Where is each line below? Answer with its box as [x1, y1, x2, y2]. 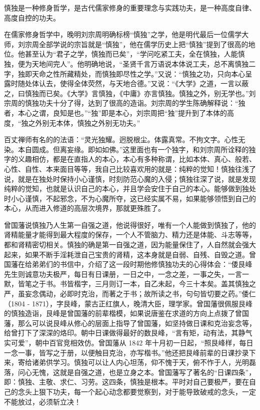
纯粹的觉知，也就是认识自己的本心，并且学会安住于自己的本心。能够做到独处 [4, 183, 256, 194]
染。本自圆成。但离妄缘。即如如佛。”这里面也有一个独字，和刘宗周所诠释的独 [4, 144, 256, 154]
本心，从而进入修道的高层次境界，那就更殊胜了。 [4, 203, 165, 213]
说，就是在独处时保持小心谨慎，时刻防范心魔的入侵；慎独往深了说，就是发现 [4, 173, 256, 184]
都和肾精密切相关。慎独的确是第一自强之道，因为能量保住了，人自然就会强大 [4, 239, 256, 250]
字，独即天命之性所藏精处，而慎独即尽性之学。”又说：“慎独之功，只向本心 [4, 68, 245, 79]
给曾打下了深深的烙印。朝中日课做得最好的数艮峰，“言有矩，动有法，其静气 [4, 327, 252, 338]
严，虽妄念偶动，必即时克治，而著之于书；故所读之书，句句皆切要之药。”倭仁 [4, 288, 256, 299]
